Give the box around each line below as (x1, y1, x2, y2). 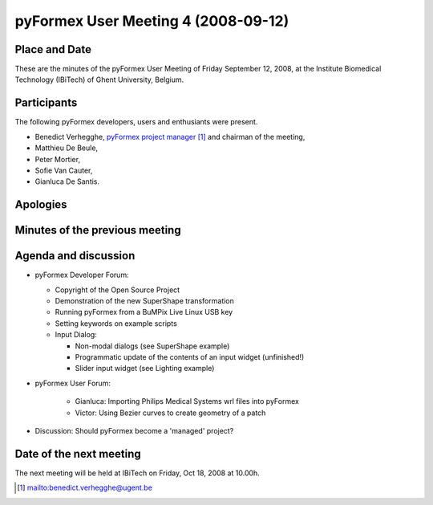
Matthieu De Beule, (34, 143, 99, 153)
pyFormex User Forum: (34, 378, 111, 388)
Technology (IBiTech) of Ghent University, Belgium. (14, 75, 184, 84)
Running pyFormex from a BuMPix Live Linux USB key (55, 307, 233, 317)
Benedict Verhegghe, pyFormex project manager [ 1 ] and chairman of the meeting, (34, 132, 306, 141)
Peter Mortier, (34, 154, 80, 164)
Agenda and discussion (14, 249, 136, 263)
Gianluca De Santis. (34, 177, 100, 186)
